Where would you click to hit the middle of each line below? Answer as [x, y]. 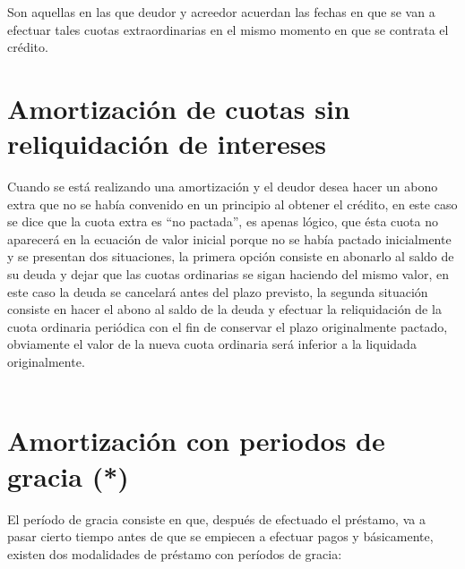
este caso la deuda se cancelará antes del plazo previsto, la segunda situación [218, 291]
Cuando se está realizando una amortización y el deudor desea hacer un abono [223, 187]
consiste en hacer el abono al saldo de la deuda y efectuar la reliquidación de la [224, 309]
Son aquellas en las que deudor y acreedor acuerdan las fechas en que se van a [221, 12]
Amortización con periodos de [196, 441]
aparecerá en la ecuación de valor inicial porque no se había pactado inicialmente [229, 238]
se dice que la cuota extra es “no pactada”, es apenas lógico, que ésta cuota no [223, 221]
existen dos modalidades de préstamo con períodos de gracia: [175, 553]
